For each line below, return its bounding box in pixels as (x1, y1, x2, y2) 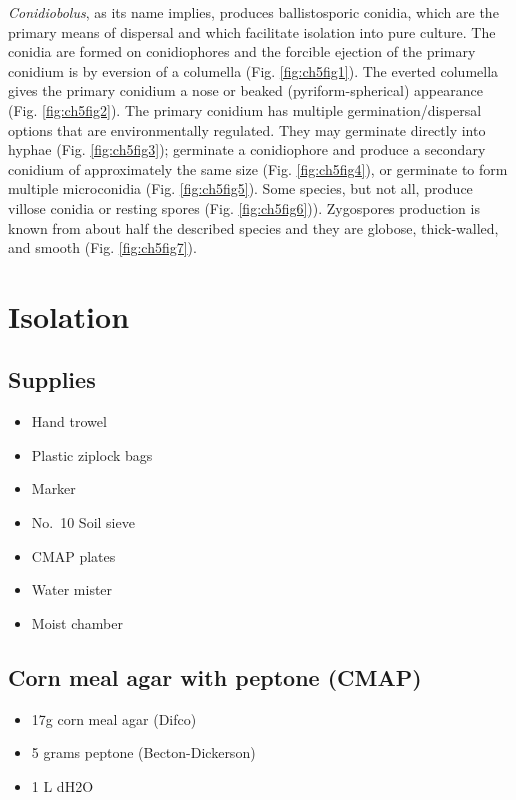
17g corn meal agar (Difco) (31, 708, 197, 729)
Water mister (31, 579, 113, 600)
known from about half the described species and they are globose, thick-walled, (8, 217, 499, 238)
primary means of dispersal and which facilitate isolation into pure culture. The (8, 21, 496, 42)
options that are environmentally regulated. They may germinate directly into (8, 119, 486, 140)
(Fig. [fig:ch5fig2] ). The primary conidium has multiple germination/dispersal (8, 99, 482, 120)
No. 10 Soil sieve (31, 512, 135, 533)
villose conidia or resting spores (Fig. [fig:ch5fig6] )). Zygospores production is (8, 197, 480, 218)
